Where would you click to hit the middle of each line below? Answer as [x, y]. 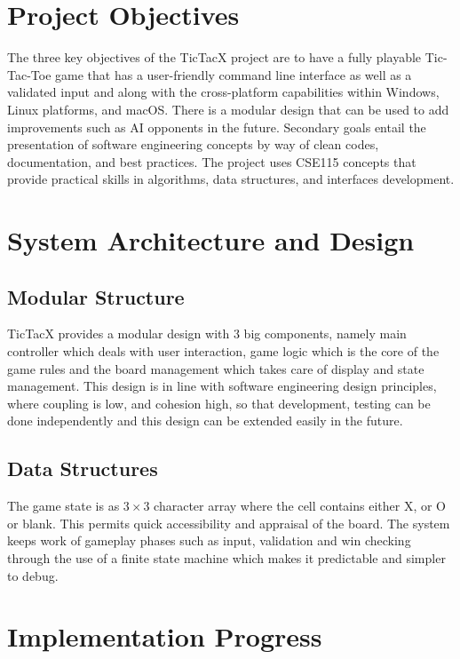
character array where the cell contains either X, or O [300, 506]
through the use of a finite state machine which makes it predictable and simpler [226, 558]
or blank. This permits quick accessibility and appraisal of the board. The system [229, 523]
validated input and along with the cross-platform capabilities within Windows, [223, 92]
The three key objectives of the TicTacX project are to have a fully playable [214, 57]
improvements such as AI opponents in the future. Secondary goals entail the [217, 127]
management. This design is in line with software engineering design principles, [222, 386]
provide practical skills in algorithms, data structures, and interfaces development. [231, 179]
